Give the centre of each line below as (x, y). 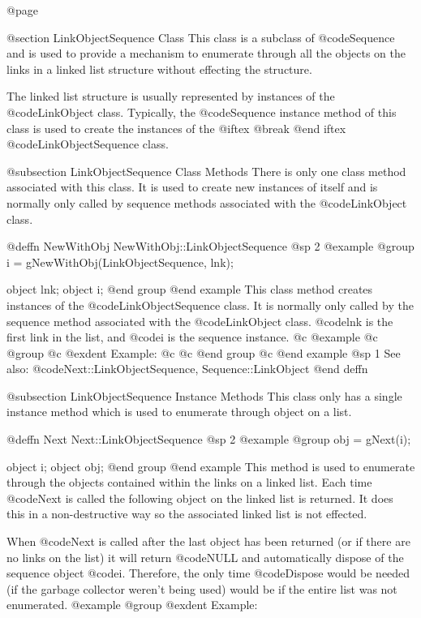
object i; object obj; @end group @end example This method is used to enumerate (211, 466)
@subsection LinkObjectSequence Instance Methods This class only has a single (204, 395)
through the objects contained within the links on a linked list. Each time (189, 482)
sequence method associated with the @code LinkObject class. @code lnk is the (200, 321)
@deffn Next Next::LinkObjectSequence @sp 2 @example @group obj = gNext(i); (209, 439)
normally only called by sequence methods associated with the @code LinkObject (207, 202)
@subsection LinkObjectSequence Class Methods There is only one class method (206, 171)
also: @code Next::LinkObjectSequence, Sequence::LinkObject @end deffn (187, 369)
